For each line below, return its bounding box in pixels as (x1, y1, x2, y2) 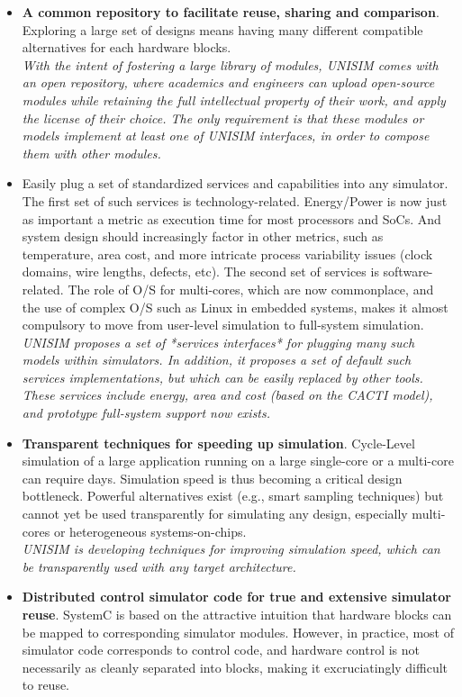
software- (383, 262, 433, 281)
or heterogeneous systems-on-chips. (53, 521, 247, 540)
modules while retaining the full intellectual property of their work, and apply (22, 90, 446, 109)
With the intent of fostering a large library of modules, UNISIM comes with (22, 55, 439, 74)
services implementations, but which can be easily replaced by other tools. (22, 367, 423, 386)
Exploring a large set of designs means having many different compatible (22, 20, 423, 39)
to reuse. (22, 675, 70, 694)
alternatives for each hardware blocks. (22, 38, 231, 57)
